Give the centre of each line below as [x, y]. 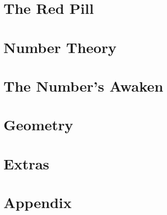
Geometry [38, 125]
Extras [27, 163]
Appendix [38, 202]
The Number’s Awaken [83, 85]
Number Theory [60, 47]
